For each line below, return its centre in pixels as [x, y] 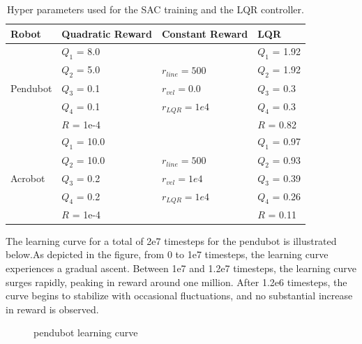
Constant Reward [205, 33]
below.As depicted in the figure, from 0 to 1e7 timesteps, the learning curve [167, 254]
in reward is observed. [52, 309]
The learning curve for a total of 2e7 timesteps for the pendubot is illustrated [171, 240]
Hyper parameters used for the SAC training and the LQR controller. [156, 9]
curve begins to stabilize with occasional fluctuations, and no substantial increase [179, 296]
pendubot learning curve [86, 332]
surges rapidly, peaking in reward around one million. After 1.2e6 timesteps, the [176, 282]
